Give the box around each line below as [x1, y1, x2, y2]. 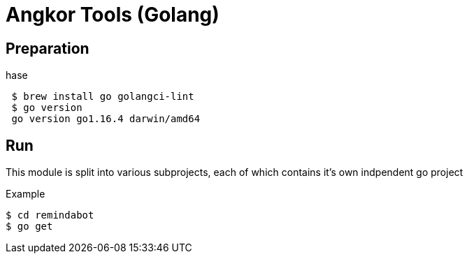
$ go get [6, 221, 53, 232]
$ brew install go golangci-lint [11, 91, 194, 103]
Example [6, 188, 45, 200]
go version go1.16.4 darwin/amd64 [11, 113, 201, 125]
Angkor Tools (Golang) [6, 3, 219, 27]
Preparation [6, 39, 89, 57]
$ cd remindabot [6, 209, 94, 221]
